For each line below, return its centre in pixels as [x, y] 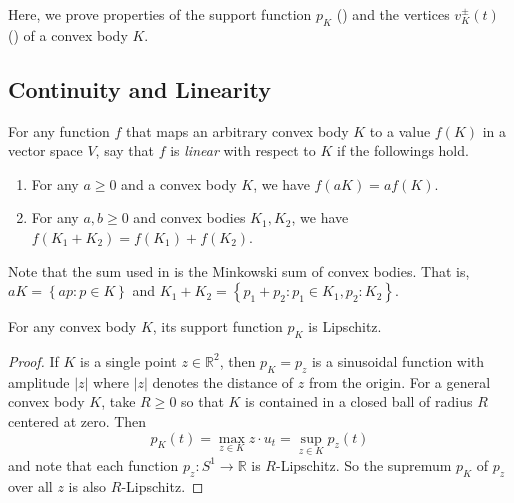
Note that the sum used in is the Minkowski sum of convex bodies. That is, [239, 270]
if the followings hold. [402, 150]
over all [30, 485]
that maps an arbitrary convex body [237, 130]
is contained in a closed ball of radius [359, 401]
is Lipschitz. [345, 326]
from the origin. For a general [399, 381]
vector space [45, 150]
